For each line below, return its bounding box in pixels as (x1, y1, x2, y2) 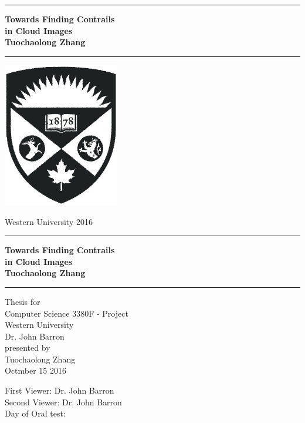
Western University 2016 (5, 215, 93, 227)
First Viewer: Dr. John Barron (5, 384, 114, 397)
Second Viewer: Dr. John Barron (5, 395, 122, 408)
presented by (5, 341, 50, 354)
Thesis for (5, 295, 40, 307)
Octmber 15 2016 (5, 364, 67, 377)
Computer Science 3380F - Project (5, 307, 128, 319)
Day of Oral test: (5, 407, 66, 419)
